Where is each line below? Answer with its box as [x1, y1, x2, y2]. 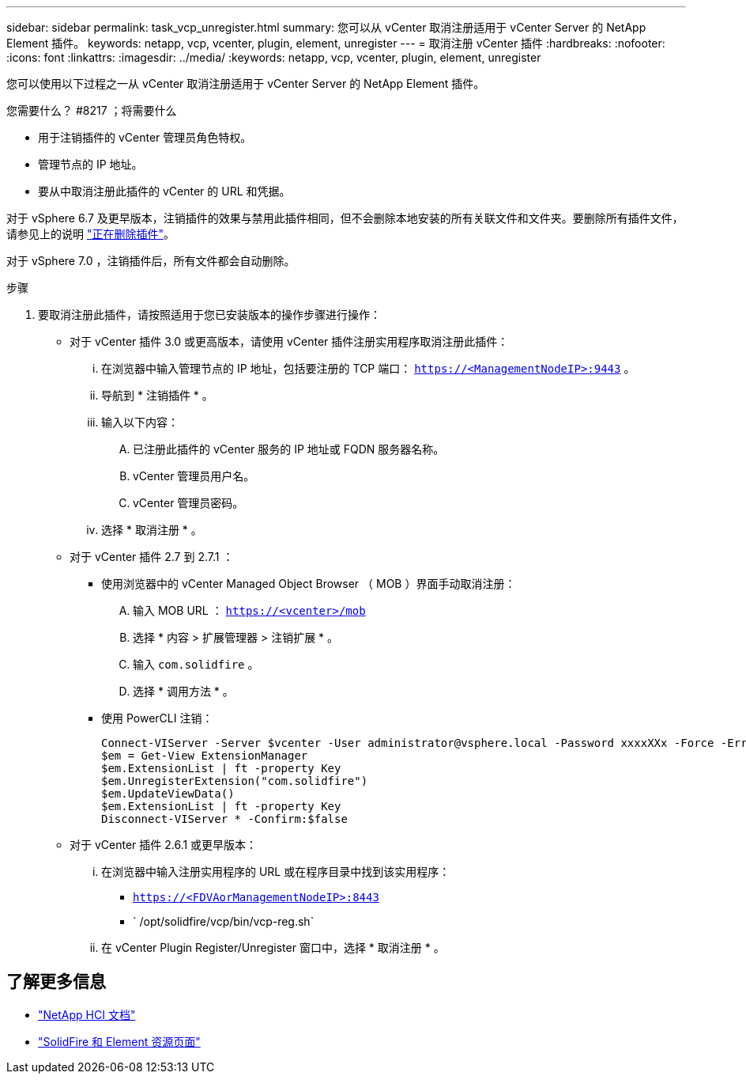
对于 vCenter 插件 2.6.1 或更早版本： [70, 838, 258, 851]
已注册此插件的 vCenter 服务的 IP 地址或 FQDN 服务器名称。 [133, 442, 445, 456]
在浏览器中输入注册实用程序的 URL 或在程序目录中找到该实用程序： [101, 865, 450, 878]
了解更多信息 [6, 972, 106, 992]
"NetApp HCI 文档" [38, 1007, 136, 1021]
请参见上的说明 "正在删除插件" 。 [6, 227, 175, 241]
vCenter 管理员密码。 [133, 496, 244, 510]
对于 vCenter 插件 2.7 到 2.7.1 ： [70, 550, 234, 563]
